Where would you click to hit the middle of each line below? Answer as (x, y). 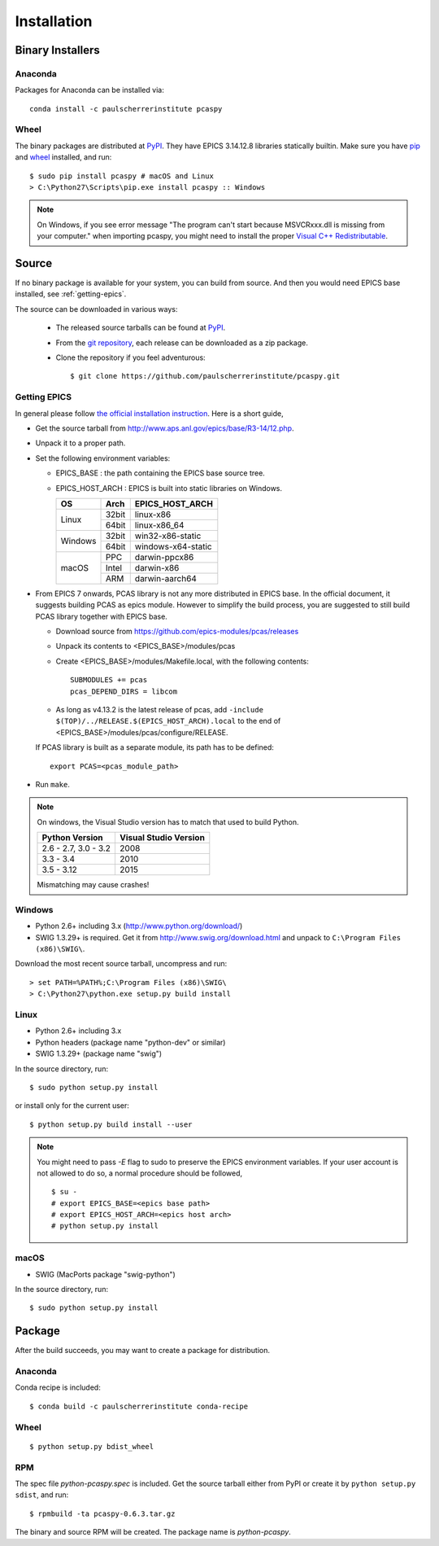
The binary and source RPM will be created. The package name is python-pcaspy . (153, 1532)
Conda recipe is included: (58, 1387)
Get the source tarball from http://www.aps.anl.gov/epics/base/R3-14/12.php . (165, 428)
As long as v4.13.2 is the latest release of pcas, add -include (160, 710)
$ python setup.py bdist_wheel (92, 1446)
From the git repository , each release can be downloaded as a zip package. (182, 343)
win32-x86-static (168, 536)
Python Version (72, 838)
